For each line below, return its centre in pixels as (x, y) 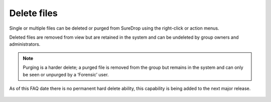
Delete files (33, 13)
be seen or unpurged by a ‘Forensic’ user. (66, 74)
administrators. (25, 44)
